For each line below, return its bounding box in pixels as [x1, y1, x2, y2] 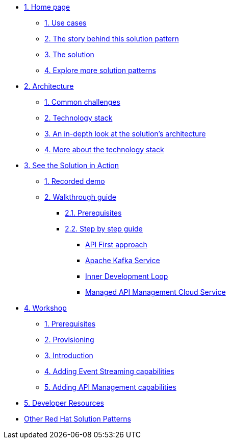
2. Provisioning [44, 335, 94, 344]
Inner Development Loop [85, 272, 168, 281]
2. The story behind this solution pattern [44, 34, 179, 43]
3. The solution [44, 50, 94, 59]
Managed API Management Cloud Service [85, 288, 226, 296]
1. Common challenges [44, 98, 120, 106]
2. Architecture [24, 82, 74, 90]
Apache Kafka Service [85, 256, 160, 265]
